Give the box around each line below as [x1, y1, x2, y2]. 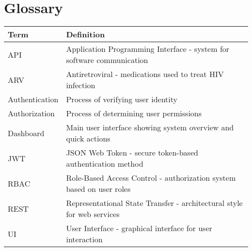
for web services [66, 208, 120, 220]
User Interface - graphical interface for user [66, 222, 212, 234]
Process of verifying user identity [66, 94, 177, 105]
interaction [66, 234, 103, 245]
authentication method [66, 158, 143, 170]
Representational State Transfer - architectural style [66, 197, 243, 209]
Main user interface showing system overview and [66, 122, 234, 133]
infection [66, 79, 95, 91]
